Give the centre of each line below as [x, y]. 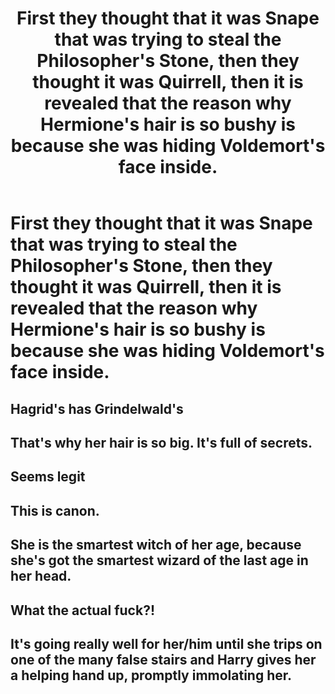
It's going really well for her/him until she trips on [166, 643]
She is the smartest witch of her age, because [156, 545]
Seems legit [48, 477]
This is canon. [55, 510]
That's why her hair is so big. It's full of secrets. [161, 442]
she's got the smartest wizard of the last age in [159, 560]
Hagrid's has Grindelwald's [97, 408]
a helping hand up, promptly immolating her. [151, 675]
